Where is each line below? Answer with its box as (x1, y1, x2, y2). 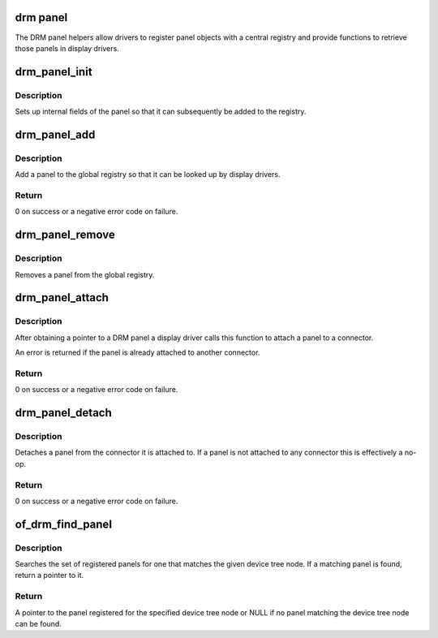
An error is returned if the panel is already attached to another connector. (15, 347, 260, 357)
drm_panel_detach (15, 406, 113, 420)
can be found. (15, 619, 62, 628)
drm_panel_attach (15, 291, 109, 304)
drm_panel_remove (15, 228, 115, 242)
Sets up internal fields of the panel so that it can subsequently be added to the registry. (15, 106, 307, 117)
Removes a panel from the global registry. (15, 269, 155, 279)
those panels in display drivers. (15, 43, 119, 53)
